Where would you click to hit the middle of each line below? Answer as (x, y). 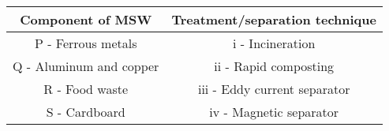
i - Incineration (274, 43)
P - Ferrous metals (86, 43)
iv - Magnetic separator (274, 112)
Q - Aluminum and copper (86, 66)
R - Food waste (86, 89)
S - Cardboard (86, 112)
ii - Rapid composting (274, 66)
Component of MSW (86, 19)
